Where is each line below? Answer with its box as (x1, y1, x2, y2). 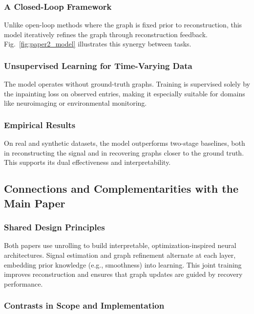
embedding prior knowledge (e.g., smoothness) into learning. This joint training (4, 259, 242, 269)
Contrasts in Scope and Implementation (4, 299, 165, 312)
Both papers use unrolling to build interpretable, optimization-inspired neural (4, 240, 236, 250)
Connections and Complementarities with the (4, 181, 239, 196)
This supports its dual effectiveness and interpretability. (4, 157, 171, 167)
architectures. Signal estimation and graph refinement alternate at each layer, (4, 249, 236, 260)
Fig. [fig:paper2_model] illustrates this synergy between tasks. (4, 39, 191, 49)
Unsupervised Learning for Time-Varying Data (4, 59, 192, 71)
